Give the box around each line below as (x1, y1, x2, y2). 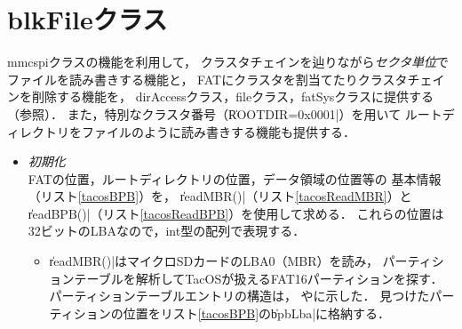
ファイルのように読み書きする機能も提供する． (81, 122, 355, 140)
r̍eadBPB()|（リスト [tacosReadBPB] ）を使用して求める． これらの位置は (28, 204, 444, 222)
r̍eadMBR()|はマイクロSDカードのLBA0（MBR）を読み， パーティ (49, 252, 432, 270)
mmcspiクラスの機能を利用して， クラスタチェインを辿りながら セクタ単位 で (7, 52, 449, 71)
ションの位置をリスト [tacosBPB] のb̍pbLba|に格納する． (73, 303, 391, 322)
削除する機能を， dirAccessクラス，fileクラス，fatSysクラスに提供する (31, 87, 434, 106)
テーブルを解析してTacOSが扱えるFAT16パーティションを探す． (74, 269, 443, 287)
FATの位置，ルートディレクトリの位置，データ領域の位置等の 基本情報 (28, 169, 442, 188)
